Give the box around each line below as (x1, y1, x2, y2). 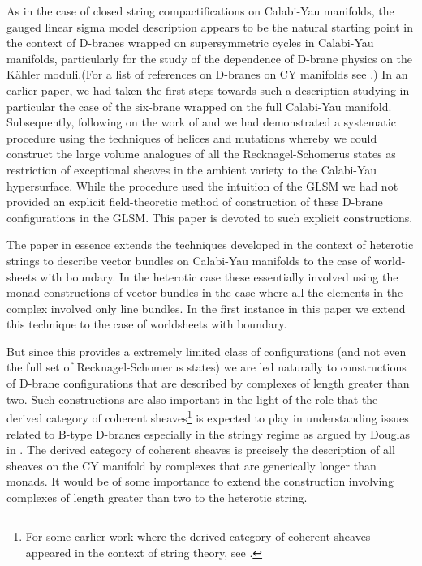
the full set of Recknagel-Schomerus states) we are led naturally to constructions (6, 358, 407, 375)
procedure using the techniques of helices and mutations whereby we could (6, 129, 377, 146)
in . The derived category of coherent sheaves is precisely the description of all (6, 441, 395, 458)
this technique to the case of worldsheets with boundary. (6, 315, 287, 332)
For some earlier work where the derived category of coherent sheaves (25, 528, 371, 545)
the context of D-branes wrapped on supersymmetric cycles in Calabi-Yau (6, 34, 374, 51)
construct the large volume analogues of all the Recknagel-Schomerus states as (6, 145, 396, 162)
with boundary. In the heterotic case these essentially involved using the (40, 268, 398, 285)
